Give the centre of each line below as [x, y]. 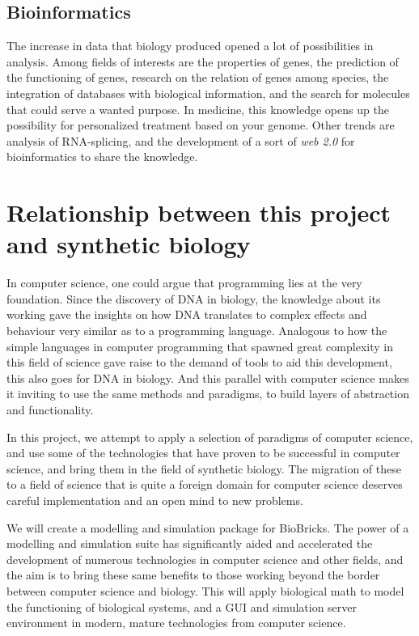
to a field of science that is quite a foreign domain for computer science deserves [205, 484]
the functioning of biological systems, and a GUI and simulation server [182, 606]
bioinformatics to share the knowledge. [102, 157]
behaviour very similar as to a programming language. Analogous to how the [197, 331]
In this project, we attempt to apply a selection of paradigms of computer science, [210, 437]
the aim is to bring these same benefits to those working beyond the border [193, 575]
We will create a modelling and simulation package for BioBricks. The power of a [208, 527]
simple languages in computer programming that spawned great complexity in [200, 346]
